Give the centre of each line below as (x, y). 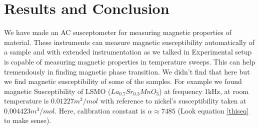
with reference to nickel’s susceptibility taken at (173, 101)
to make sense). (28, 120)
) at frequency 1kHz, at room (204, 91)
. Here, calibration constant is (100, 110)
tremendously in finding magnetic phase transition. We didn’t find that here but (127, 71)
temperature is (26, 101)
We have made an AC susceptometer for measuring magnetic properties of (118, 32)
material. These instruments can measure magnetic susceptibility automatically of (129, 42)
